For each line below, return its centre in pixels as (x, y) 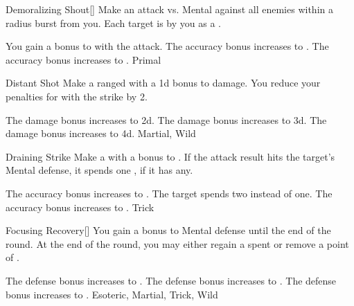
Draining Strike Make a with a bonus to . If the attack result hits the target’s (170, 156)
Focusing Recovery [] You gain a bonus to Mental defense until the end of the (168, 230)
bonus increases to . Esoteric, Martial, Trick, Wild (112, 294)
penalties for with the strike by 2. (77, 96)
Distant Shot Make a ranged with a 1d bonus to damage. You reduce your (163, 83)
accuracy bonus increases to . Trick (80, 207)
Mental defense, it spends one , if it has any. (99, 170)
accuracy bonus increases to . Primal (83, 59)
